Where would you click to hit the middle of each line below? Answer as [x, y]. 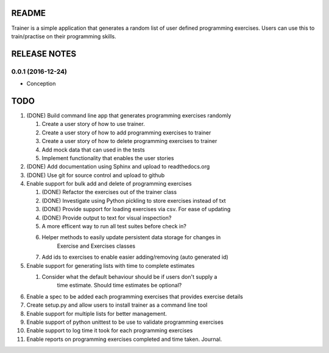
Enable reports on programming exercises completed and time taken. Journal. [124, 339]
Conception [41, 84]
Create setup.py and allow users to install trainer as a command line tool [117, 305]
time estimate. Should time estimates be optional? [119, 285]
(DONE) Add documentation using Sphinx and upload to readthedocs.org [118, 167]
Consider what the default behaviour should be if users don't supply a [129, 277]
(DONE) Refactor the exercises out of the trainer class [109, 192]
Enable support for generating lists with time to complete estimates [111, 265]
